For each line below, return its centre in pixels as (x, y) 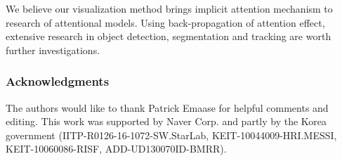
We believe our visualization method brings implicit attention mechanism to (169, 8)
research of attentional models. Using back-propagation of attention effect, (165, 22)
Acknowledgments (58, 81)
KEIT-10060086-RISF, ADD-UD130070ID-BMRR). (116, 149)
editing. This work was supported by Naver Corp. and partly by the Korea (166, 121)
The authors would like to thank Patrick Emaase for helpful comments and (167, 107)
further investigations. (53, 50)
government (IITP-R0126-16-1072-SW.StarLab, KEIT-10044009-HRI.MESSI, (171, 135)
